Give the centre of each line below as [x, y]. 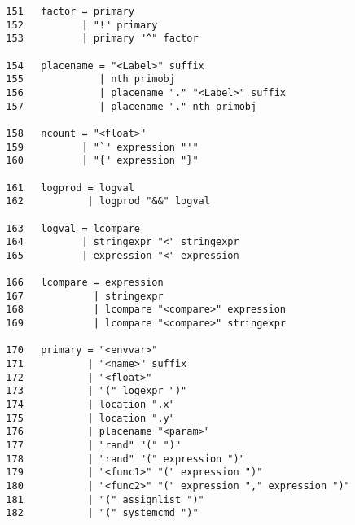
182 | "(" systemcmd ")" [102, 513]
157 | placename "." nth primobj [131, 106]
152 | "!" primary [82, 25]
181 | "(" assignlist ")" [105, 499]
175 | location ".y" [90, 418]
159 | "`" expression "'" [102, 147]
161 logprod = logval [70, 188]
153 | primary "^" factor [102, 39]
